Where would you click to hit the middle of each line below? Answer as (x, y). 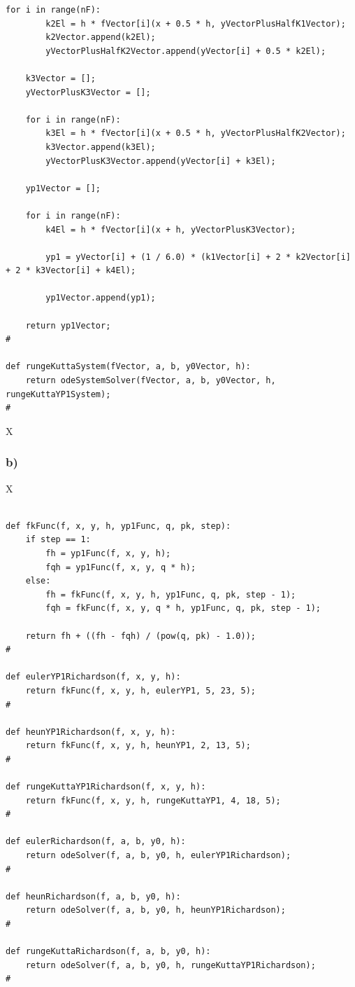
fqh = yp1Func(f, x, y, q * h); (121, 567)
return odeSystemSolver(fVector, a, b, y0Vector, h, (151, 381)
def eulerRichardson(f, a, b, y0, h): (96, 842)
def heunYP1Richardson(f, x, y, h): (91, 732)
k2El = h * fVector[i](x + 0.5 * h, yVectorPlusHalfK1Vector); (196, 23)
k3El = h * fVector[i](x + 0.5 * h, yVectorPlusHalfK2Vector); (196, 133)
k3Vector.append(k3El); (101, 147)
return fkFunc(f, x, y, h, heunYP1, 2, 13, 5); (138, 746)
